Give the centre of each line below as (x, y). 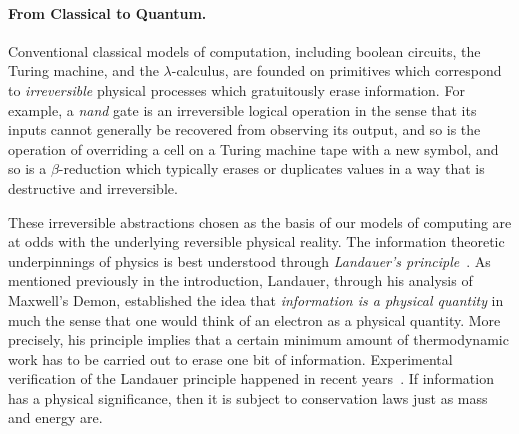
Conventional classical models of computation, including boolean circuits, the (244, 50)
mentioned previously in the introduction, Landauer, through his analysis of (240, 280)
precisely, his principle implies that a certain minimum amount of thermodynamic (258, 339)
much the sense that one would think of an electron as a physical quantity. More (254, 319)
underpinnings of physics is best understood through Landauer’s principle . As (249, 260)
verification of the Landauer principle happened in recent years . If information (251, 378)
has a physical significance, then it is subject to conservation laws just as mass (248, 397)
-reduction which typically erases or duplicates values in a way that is (271, 168)
